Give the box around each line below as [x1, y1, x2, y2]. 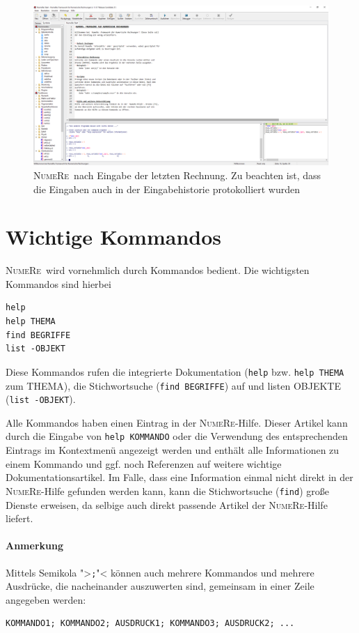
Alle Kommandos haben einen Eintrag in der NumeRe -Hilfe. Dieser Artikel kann [6, 415, 348, 429]
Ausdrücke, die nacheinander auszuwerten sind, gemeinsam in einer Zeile [6, 579, 314, 593]
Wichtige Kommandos [6, 222, 221, 251]
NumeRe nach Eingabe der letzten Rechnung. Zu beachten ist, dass [33, 167, 321, 182]
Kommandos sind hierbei [6, 276, 111, 291]
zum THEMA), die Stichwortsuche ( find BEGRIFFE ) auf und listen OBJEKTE [6, 378, 341, 392]
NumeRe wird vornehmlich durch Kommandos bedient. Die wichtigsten [6, 263, 310, 277]
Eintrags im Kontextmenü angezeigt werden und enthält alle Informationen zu [6, 443, 340, 457]
